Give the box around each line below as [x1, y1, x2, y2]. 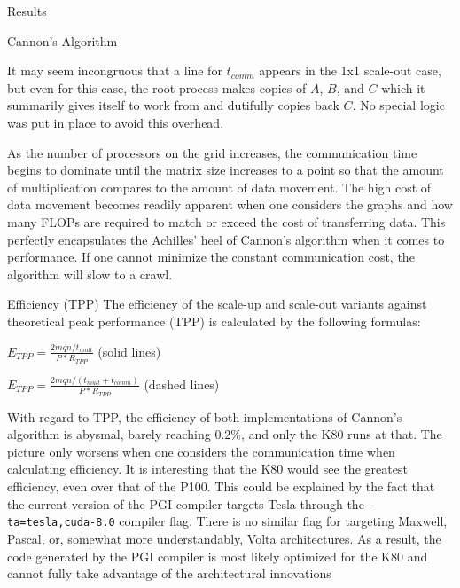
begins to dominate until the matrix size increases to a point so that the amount [7, 161, 444, 179]
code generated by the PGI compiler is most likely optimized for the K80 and [7, 546, 428, 565]
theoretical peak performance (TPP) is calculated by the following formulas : [7, 311, 421, 330]
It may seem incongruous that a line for [7, 61, 222, 80]
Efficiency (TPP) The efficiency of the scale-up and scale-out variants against [7, 294, 427, 313]
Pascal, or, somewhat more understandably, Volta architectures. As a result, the [7, 529, 441, 547]
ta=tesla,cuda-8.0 [7, 516, 115, 529]
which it [381, 78, 425, 97]
